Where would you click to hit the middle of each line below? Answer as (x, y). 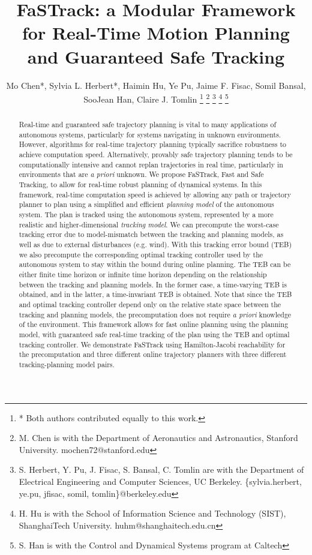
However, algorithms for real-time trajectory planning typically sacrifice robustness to (152, 144)
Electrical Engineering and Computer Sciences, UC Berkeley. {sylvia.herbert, (160, 481)
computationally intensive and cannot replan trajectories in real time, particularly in (151, 164)
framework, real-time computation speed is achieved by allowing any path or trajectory (155, 194)
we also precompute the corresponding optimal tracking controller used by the (141, 254)
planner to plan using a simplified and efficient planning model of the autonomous (146, 204)
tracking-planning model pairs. (67, 364)
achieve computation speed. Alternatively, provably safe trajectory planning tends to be (156, 154)
